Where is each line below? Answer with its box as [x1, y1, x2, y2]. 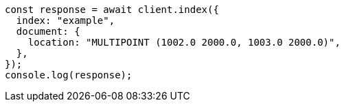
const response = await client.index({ [5, 4, 219, 15]
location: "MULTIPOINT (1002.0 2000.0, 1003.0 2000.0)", [27, 37, 341, 48]
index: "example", [16, 15, 115, 26]
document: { [16, 26, 80, 37]
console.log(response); [5, 70, 133, 80]
